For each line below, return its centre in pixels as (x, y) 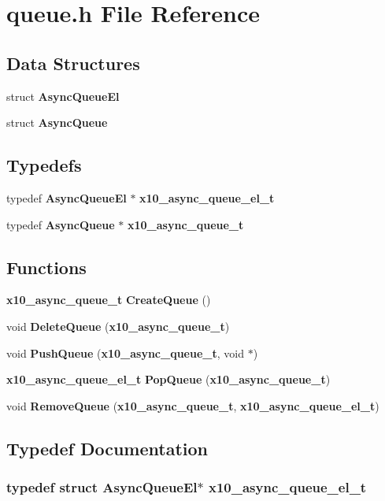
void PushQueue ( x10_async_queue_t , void (125, 353)
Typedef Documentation (107, 448)
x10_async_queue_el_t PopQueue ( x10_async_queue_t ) (168, 379)
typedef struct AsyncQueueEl (102, 487)
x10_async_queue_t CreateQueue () (109, 300)
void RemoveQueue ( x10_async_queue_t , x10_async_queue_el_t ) (193, 405)
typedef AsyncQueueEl (67, 197)
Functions (46, 267)
